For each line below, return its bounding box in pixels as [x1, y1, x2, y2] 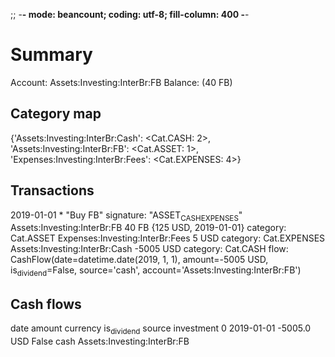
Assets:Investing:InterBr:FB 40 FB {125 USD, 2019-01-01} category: [10, 222, 287, 234]
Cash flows [10, 295, 82, 313]
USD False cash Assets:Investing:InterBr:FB [10, 335, 190, 347]
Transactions [10, 182, 95, 199]
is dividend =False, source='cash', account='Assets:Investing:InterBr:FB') [10, 264, 302, 279]
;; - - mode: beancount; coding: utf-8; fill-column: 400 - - [10, 9, 250, 20]
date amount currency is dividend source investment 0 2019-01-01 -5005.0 [10, 322, 312, 336]
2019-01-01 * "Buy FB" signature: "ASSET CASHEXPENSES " [10, 209, 243, 223]
